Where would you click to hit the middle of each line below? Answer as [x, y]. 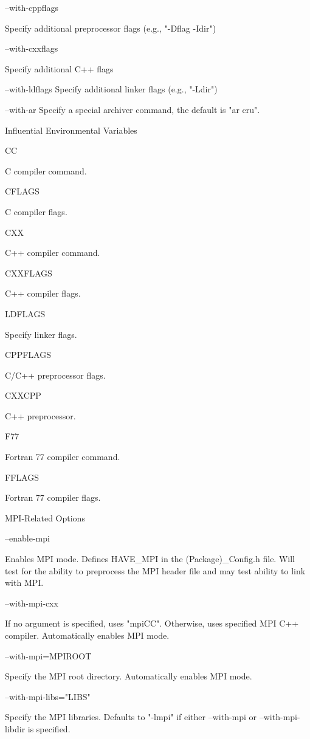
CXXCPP [23, 395]
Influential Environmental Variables [71, 130]
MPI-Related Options [45, 517]
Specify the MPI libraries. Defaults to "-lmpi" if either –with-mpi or [131, 717]
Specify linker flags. [41, 334]
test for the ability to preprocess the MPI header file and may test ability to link [155, 570]
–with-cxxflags [32, 48]
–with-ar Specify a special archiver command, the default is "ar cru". [133, 109]
